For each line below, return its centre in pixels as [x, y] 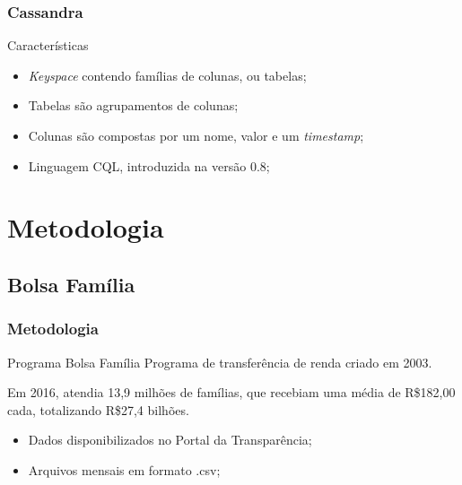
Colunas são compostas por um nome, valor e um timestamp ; [196, 135]
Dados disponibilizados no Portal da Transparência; [170, 440]
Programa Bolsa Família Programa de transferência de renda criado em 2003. [220, 362]
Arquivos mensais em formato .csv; [124, 469]
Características [48, 45]
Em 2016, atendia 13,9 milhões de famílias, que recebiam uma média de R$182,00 [231, 392]
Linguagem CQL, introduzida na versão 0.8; [149, 165]
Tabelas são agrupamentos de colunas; [133, 105]
